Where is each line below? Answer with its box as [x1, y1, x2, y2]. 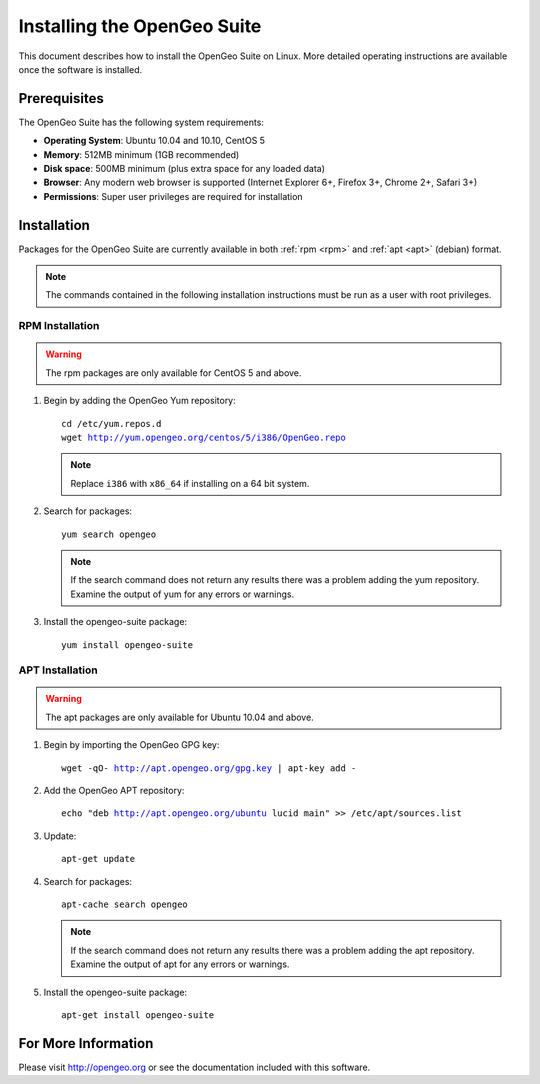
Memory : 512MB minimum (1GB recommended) [43, 148, 240, 160]
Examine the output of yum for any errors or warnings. [70, 588, 295, 600]
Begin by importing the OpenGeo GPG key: [43, 739, 220, 751]
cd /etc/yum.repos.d [61, 418, 162, 429]
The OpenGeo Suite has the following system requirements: [18, 116, 265, 128]
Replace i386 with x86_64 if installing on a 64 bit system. [70, 477, 310, 489]
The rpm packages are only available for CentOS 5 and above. [45, 366, 302, 379]
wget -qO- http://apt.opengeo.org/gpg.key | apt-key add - [61, 762, 357, 774]
